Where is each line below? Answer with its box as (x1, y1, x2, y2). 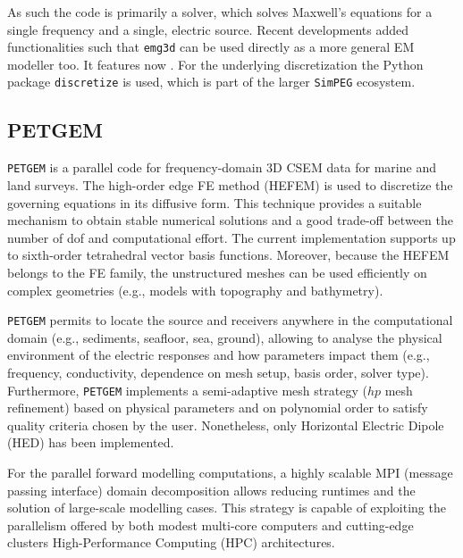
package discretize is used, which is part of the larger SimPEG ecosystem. (7, 72, 416, 91)
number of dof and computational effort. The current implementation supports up (7, 228, 456, 246)
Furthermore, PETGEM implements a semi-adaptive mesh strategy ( (7, 380, 367, 399)
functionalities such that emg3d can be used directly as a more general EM (7, 37, 415, 56)
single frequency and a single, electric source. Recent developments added (7, 20, 408, 38)
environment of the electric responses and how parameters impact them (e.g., (7, 346, 430, 364)
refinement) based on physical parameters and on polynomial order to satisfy (7, 398, 428, 417)
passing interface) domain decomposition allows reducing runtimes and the (7, 480, 416, 499)
